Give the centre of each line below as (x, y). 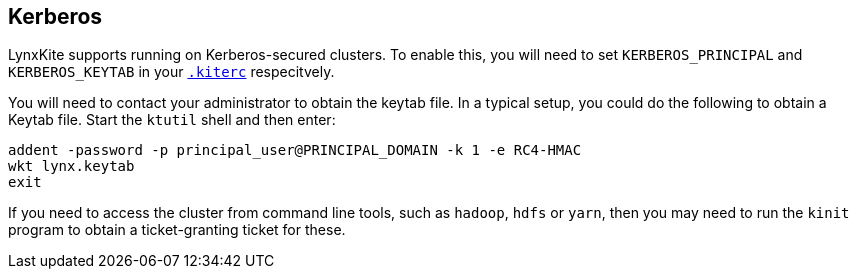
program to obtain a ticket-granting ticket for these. (177, 230)
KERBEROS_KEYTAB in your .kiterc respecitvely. (171, 72)
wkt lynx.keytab (71, 166)
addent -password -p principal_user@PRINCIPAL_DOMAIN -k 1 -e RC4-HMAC (295, 150)
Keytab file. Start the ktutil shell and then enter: (172, 120)
